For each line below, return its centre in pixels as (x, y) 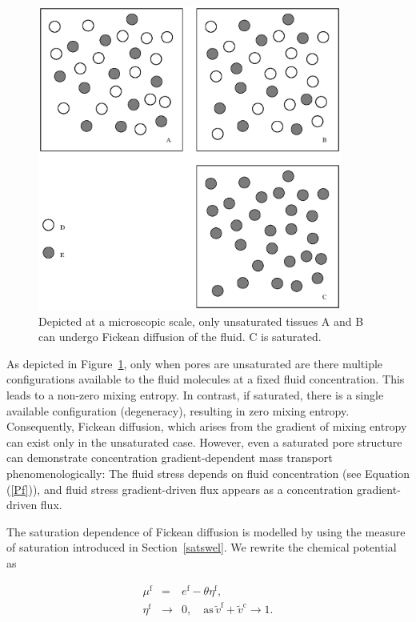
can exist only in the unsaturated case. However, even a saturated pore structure (204, 441)
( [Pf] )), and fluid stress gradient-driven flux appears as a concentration (180, 489)
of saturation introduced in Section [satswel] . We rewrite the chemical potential (202, 547)
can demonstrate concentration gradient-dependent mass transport (170, 457)
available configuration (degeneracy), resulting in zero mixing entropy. (178, 410)
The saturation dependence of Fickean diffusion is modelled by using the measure (206, 531)
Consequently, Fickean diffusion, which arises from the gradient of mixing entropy (207, 426)
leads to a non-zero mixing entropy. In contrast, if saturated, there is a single (195, 395)
